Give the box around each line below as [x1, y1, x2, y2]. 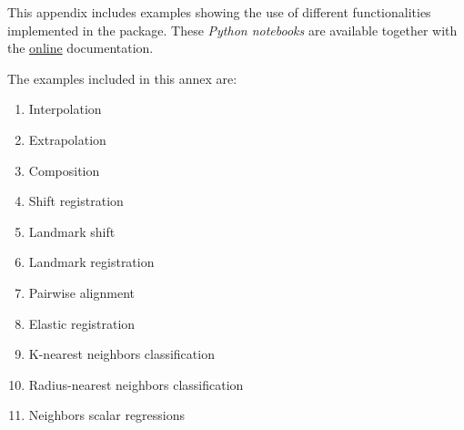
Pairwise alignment [28, 282, 135, 302]
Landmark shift [28, 221, 116, 241]
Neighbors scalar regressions [28, 405, 186, 425]
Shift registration [28, 191, 124, 210]
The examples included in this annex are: [7, 68, 237, 87]
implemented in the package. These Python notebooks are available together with [7, 20, 458, 39]
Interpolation [28, 99, 102, 118]
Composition [28, 160, 100, 179]
